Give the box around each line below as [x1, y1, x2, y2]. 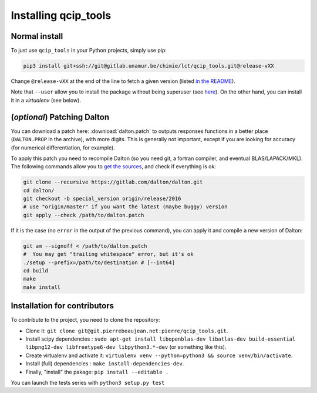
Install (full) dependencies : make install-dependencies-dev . [25, 360, 184, 367]
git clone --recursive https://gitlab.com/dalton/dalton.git [23, 179, 203, 185]
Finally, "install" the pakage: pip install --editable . [25, 368, 169, 375]
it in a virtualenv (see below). [11, 96, 82, 104]
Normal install [11, 31, 63, 41]
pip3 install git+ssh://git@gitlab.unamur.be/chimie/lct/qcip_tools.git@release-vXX [23, 62, 274, 69]
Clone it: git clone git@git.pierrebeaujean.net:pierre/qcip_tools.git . [25, 327, 228, 334]
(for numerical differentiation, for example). [11, 144, 116, 151]
